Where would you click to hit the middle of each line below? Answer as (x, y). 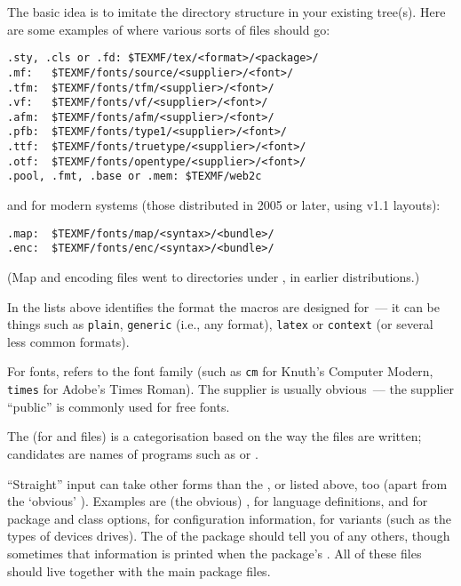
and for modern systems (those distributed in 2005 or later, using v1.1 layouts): (224, 205)
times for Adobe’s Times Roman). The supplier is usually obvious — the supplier (230, 389)
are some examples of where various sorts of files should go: (169, 29)
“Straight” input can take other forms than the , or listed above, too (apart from (227, 483)
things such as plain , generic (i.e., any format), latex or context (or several (220, 324)
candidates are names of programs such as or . (133, 453)
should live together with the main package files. (139, 570)
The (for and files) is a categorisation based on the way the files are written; (215, 436)
